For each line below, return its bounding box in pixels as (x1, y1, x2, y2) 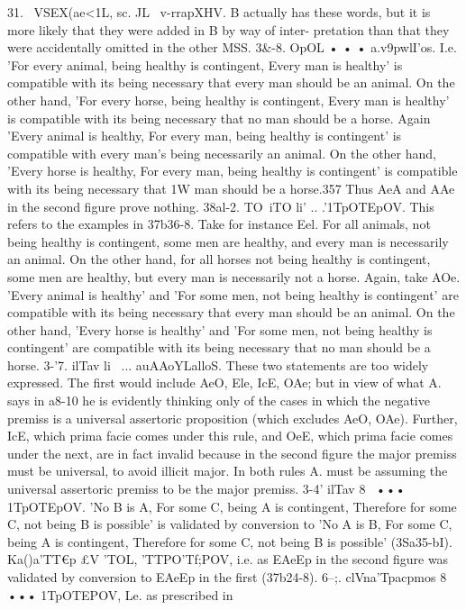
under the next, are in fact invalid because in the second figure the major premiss (7, 443, 457, 462)
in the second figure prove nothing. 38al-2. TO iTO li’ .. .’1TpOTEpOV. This (7, 196, 434, 215)
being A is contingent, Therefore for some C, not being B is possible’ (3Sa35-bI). (7, 532, 452, 551)
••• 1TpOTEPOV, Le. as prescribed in (7, 585, 233, 604)
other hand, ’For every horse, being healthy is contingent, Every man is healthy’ (7, 90, 450, 109)
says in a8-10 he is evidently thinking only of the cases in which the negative (7, 391, 430, 410)
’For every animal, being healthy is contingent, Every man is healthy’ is (7, 55, 403, 74)
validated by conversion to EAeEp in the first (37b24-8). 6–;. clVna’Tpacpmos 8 (7, 568, 447, 586)
